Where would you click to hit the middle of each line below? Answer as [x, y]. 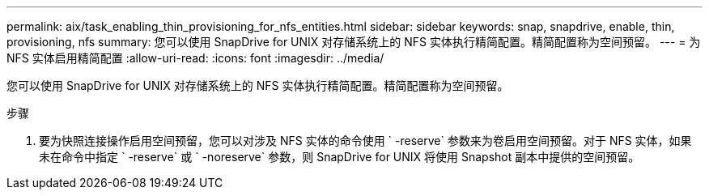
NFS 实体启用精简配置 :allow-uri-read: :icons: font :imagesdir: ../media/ [195, 58]
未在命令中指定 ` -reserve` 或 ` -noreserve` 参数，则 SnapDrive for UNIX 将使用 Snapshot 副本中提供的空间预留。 [340, 157]
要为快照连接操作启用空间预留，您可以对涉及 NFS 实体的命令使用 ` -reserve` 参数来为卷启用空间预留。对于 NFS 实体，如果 [365, 141]
